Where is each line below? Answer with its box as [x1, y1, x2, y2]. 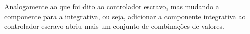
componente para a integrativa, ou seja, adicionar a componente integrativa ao [4, 11, 246, 21]
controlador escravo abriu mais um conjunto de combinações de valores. [4, 21, 224, 31]
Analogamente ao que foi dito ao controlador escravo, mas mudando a [4, 1, 219, 11]
